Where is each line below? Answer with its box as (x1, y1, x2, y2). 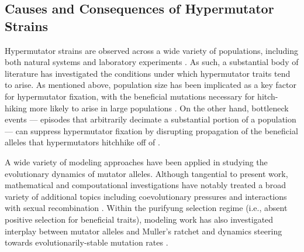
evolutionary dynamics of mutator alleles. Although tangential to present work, (5, 167, 288, 179)
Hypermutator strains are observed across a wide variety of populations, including (5, 44, 299, 56)
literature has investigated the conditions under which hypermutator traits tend (5, 67, 291, 79)
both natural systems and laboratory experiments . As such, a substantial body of (5, 56, 299, 68)
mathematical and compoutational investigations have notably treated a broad (5, 179, 286, 191)
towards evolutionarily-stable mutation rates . (5, 236, 168, 248)
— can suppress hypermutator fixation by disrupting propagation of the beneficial (5, 124, 298, 137)
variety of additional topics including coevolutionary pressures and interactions (5, 190, 287, 202)
